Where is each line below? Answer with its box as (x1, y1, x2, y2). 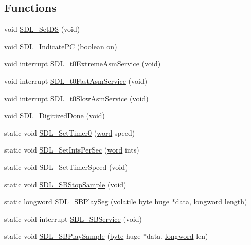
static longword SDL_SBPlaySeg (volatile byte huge (4, 196, 170, 207)
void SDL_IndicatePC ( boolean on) (4, 41, 117, 51)
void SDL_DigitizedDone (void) (4, 110, 105, 121)
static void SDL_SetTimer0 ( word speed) (4, 127, 135, 138)
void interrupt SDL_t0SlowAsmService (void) (4, 92, 149, 103)
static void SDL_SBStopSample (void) (4, 179, 127, 190)
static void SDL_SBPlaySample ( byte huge (4, 231, 141, 241)
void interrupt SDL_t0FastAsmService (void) (4, 75, 148, 86)
